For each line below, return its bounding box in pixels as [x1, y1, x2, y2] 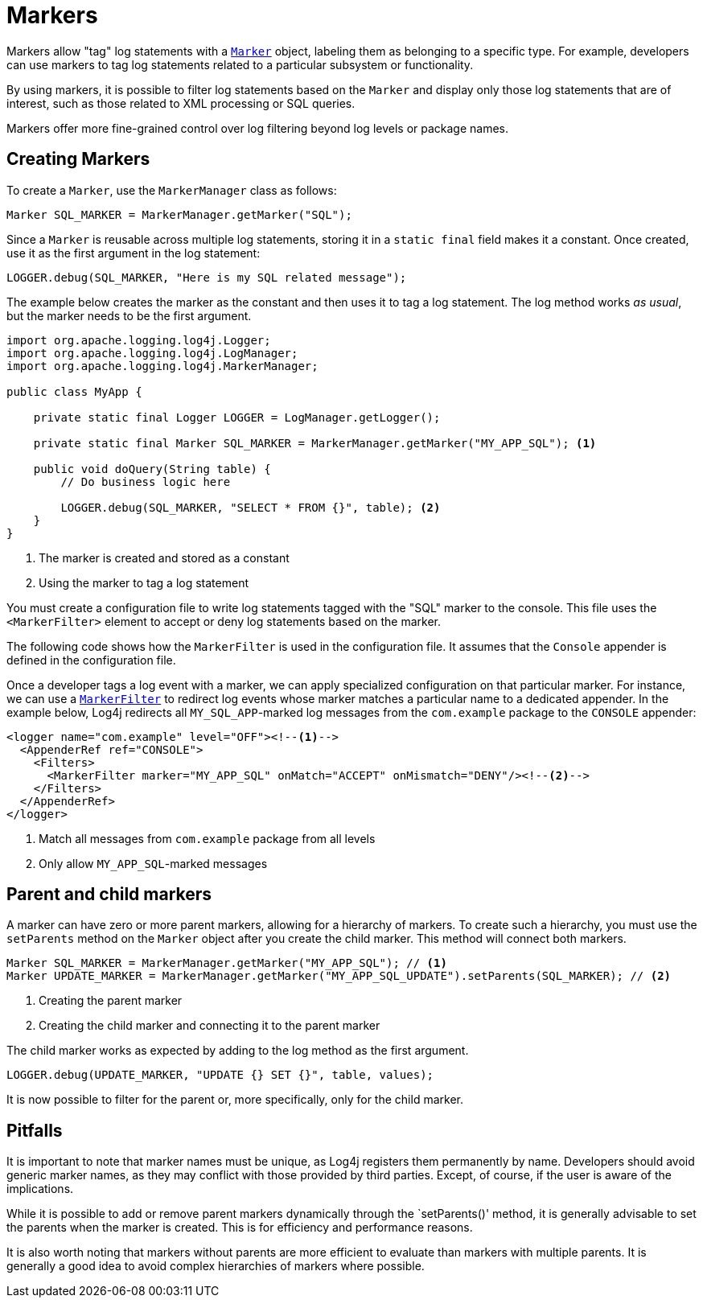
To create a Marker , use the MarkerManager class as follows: [6, 183, 337, 197]
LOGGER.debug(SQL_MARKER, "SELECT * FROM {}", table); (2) [60, 500, 441, 514]
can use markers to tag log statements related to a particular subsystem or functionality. [6, 57, 474, 72]
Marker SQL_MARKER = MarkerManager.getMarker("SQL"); [6, 208, 352, 221]
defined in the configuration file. [6, 652, 176, 667]
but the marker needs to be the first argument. [6, 308, 252, 323]
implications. [6, 1182, 74, 1196]
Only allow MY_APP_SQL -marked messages [39, 856, 268, 870]
